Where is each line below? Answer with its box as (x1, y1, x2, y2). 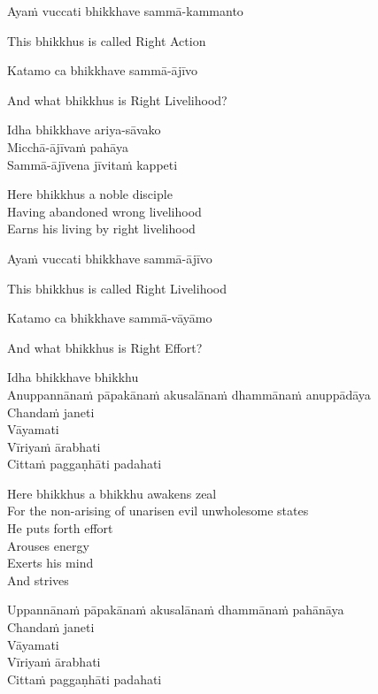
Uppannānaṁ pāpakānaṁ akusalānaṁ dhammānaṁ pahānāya (7, 600, 344, 619)
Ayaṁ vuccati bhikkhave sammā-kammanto (7, 2, 243, 19)
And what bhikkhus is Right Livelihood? (7, 90, 228, 109)
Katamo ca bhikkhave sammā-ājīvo (7, 61, 198, 80)
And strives (7, 570, 69, 589)
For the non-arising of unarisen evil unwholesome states (7, 501, 309, 520)
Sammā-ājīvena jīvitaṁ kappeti (7, 155, 178, 173)
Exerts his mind (7, 553, 94, 572)
